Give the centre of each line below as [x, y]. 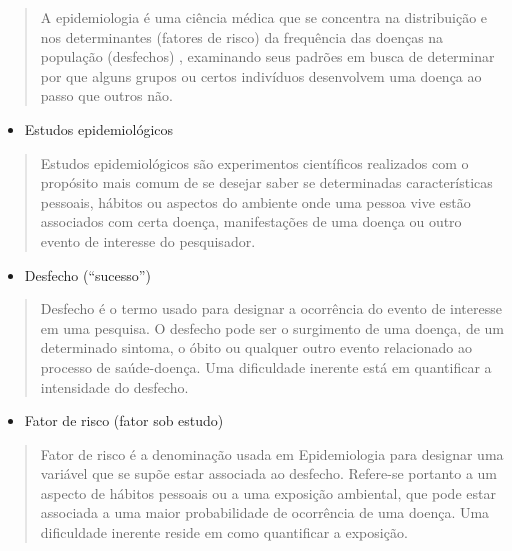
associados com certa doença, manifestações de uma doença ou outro [251, 221]
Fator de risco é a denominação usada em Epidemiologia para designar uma [272, 453]
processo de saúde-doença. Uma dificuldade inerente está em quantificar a [266, 366]
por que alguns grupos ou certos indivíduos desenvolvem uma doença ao [261, 75]
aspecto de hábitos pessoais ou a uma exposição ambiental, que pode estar [268, 492]
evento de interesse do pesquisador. [148, 240]
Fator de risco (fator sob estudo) [124, 420]
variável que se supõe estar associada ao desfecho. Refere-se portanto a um [268, 473]
